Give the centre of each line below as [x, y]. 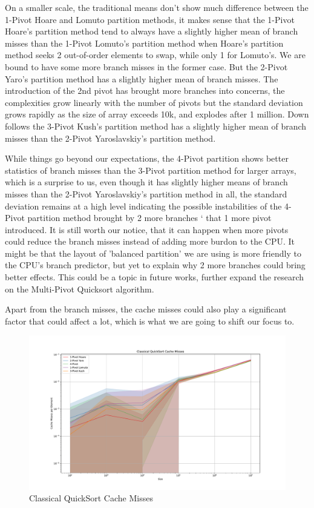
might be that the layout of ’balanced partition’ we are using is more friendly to [153, 253]
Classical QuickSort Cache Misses [91, 498]
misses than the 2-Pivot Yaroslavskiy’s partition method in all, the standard [146, 193]
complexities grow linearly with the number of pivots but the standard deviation [154, 102]
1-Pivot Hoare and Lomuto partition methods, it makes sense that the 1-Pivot [150, 19]
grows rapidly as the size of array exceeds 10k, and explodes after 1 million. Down [157, 114]
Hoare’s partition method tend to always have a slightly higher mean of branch [152, 31]
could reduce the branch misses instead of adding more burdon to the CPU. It [150, 241]
